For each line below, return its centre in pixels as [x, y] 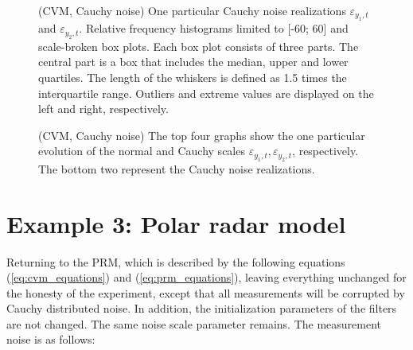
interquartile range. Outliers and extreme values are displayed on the [206, 93]
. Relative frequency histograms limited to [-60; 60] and [214, 28]
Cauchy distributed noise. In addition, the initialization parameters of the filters [202, 308]
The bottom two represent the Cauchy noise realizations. [177, 168]
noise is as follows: [51, 339]
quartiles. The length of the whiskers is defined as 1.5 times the [193, 77]
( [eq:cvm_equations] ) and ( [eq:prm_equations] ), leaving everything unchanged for [206, 277]
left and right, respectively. [103, 109]
